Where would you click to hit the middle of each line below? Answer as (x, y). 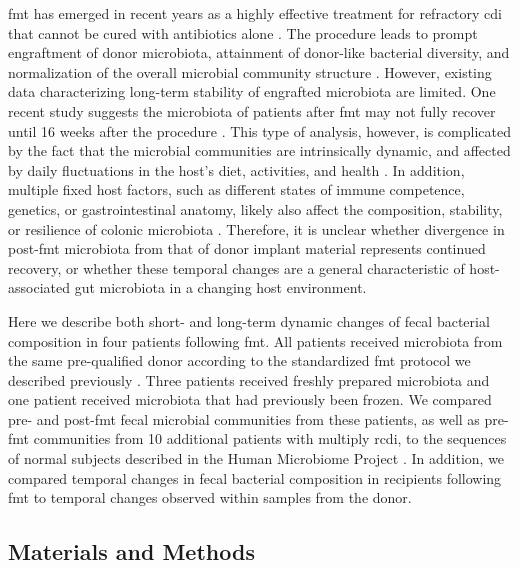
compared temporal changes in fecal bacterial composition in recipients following (255, 477)
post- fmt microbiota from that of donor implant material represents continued (247, 248)
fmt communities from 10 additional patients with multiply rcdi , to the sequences (257, 438)
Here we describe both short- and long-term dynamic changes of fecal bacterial (249, 320)
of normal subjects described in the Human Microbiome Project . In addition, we (256, 458)
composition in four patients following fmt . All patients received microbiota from (255, 340)
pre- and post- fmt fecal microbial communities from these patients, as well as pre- (258, 418)
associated (39, 287)
